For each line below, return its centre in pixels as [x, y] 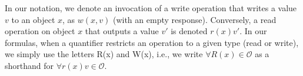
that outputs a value [122, 31]
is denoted [189, 31]
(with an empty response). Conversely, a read [194, 19]
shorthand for [29, 65]
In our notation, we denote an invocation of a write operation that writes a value [151, 8]
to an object [33, 19]
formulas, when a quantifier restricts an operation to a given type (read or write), [152, 42]
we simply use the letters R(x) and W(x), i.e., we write [104, 54]
